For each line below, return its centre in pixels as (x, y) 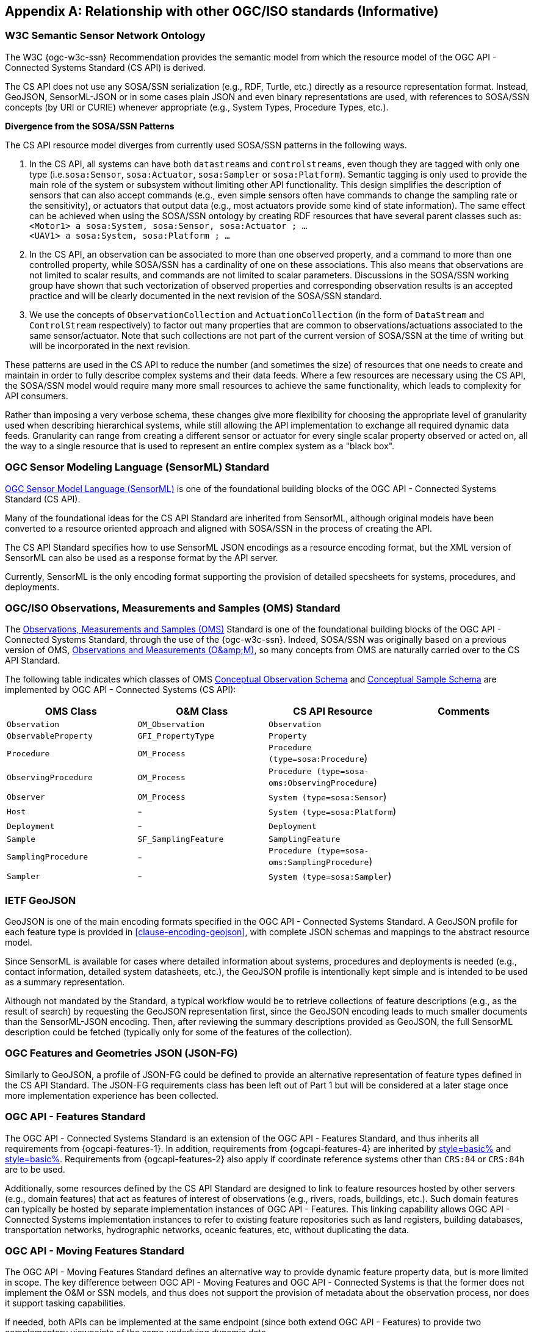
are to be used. (35, 1169)
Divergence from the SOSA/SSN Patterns (90, 126)
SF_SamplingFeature (181, 839)
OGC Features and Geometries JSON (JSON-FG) (121, 1053)
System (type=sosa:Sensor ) (328, 797)
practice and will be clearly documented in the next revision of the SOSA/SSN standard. (206, 295)
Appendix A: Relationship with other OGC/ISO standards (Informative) (222, 11)
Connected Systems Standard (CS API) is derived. (105, 67)
